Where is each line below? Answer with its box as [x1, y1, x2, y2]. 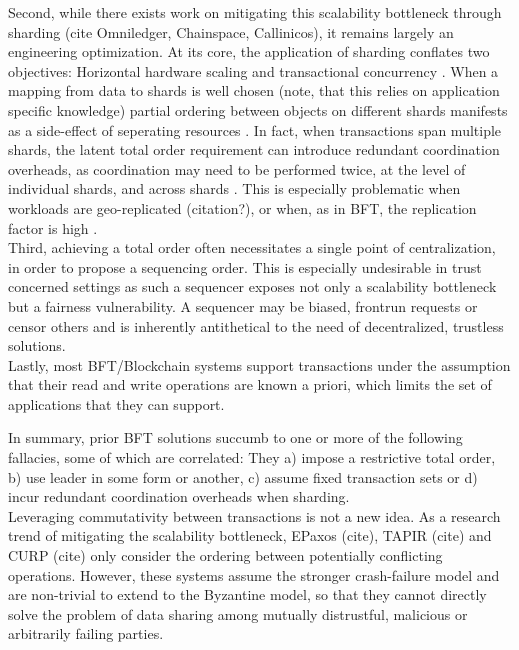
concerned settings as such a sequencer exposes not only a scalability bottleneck [8, 276, 497, 297]
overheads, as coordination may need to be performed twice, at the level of [8, 158, 466, 179]
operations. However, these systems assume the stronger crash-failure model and [8, 564, 500, 585]
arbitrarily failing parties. [8, 623, 164, 644]
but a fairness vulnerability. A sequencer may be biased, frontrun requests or [8, 295, 478, 316]
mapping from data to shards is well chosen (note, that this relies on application [8, 80, 500, 101]
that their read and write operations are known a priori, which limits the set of [8, 374, 492, 395]
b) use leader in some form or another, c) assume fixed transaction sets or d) [8, 466, 478, 487]
